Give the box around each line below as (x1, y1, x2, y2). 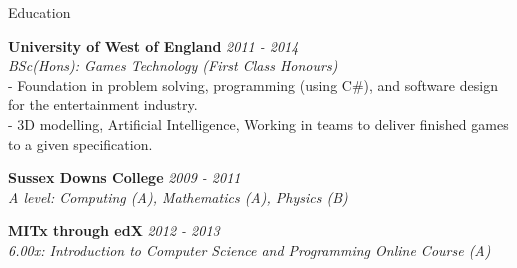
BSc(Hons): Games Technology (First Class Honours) (8, 55, 338, 76)
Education (8, 2, 71, 22)
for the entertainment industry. (8, 94, 198, 115)
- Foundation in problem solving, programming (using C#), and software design (8, 74, 498, 95)
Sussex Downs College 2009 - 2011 (8, 167, 241, 188)
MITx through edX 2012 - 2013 (8, 220, 220, 241)
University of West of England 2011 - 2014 (8, 35, 299, 56)
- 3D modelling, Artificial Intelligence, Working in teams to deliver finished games (8, 113, 509, 134)
